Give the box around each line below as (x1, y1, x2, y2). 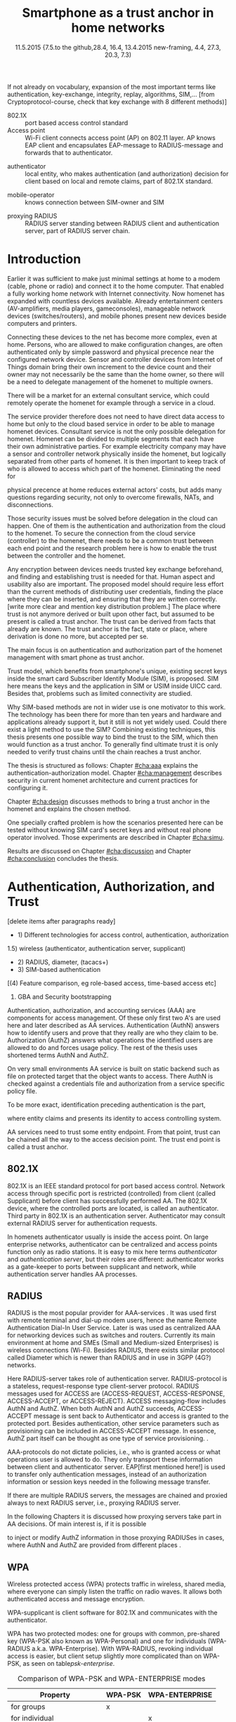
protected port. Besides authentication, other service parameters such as (7, 1419, 220, 1428)
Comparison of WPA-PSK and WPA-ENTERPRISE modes (17, 1674, 206, 1683)
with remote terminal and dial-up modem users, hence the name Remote (7, 1316, 217, 1325)
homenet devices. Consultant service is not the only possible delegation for (7, 427, 226, 435)
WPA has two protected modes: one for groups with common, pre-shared (7, 1629, 220, 1638)
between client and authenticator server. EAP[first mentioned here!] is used (7, 1463, 225, 1471)
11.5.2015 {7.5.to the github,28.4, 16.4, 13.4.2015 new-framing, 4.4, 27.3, (15, 43, 221, 51)
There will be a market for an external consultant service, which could (7, 391, 209, 400)
